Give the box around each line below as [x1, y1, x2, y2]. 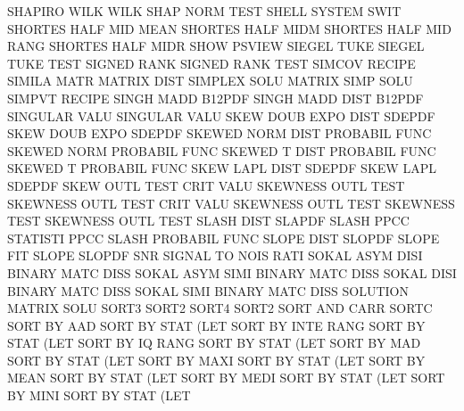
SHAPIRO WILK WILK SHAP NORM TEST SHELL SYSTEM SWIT [7, 2, 402, 20]
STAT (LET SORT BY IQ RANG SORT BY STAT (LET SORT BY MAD [7, 333, 421, 352]
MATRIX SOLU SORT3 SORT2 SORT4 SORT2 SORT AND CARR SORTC [7, 299, 433, 317]
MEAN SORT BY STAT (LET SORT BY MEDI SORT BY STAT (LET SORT [7, 368, 445, 387]
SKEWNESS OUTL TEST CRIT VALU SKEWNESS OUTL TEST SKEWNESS [7, 193, 455, 212]
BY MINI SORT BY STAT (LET [7, 386, 191, 405]
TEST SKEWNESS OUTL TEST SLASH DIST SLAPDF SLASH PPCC [7, 211, 410, 230]
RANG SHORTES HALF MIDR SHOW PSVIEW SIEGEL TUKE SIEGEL [7, 37, 425, 55]
